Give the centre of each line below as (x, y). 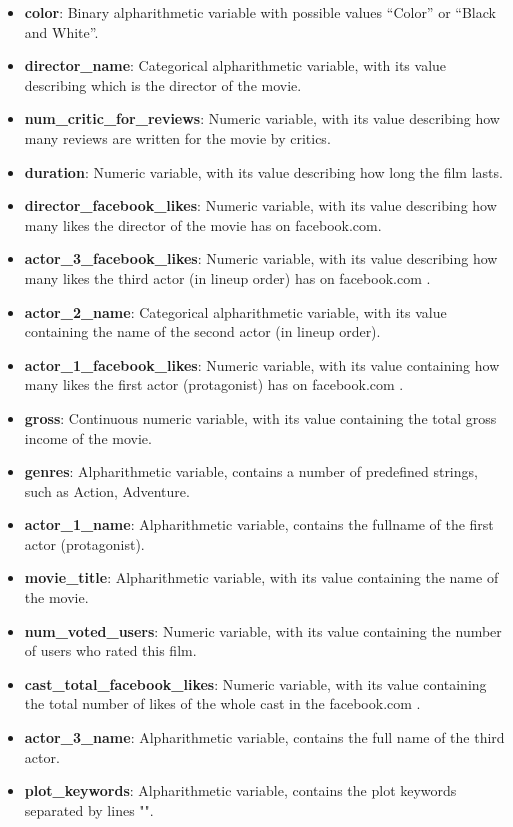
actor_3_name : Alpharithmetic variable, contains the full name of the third (264, 737)
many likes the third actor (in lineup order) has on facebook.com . (227, 277)
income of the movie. (88, 437)
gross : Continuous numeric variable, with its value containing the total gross (260, 417)
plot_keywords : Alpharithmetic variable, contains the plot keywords (240, 790)
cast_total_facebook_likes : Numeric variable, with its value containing (255, 683)
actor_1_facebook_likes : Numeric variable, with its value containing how (262, 364)
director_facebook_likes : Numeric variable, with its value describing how (260, 205)
